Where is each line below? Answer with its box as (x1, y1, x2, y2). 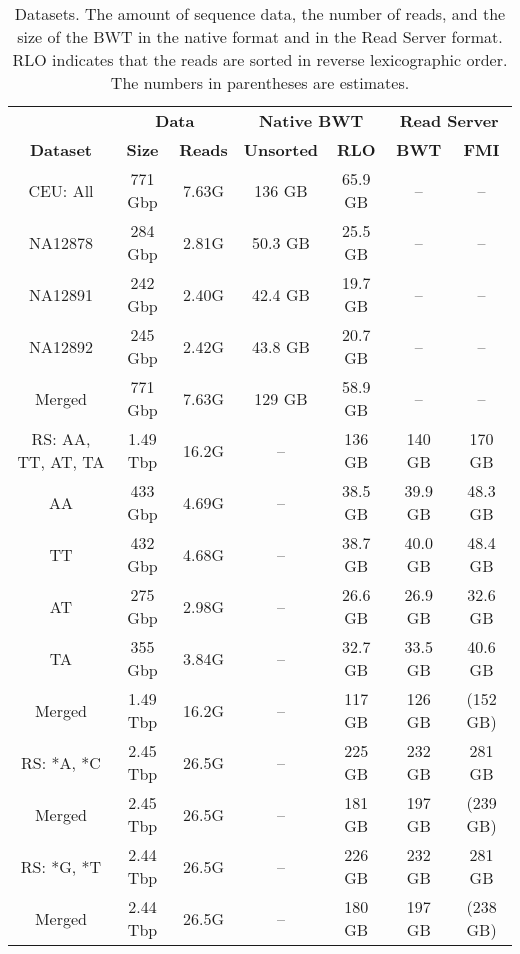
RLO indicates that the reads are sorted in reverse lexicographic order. (12, 48, 508, 71)
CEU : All (28, 178, 94, 202)
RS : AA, (31, 427, 91, 450)
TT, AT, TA (17, 450, 105, 473)
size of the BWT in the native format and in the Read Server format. (17, 25, 503, 48)
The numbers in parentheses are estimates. (110, 71, 410, 94)
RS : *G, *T (20, 854, 102, 878)
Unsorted (243, 138, 319, 161)
